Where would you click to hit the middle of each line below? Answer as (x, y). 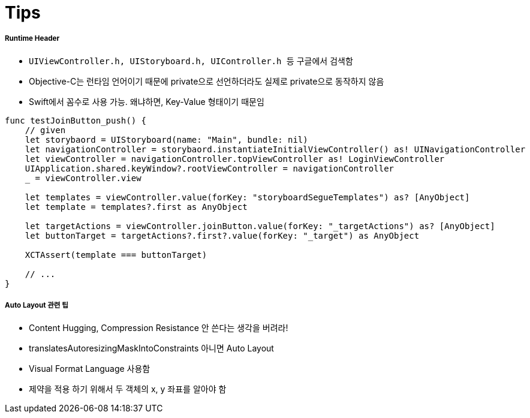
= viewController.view (88, 178)
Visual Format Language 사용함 (90, 368)
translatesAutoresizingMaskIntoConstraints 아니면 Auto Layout (151, 348)
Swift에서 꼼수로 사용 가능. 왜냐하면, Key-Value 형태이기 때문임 (147, 101)
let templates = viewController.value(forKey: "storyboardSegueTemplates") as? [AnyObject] (247, 197)
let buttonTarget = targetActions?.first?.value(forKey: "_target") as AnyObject (222, 235)
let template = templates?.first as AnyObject (136, 207)
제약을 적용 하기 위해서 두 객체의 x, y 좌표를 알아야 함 (128, 389)
